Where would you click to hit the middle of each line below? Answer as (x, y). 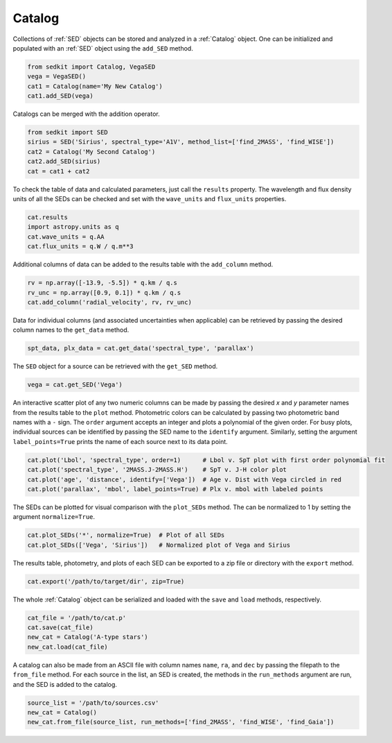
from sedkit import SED (68, 133)
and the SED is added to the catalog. (65, 684)
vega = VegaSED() (57, 77)
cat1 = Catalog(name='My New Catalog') (95, 86)
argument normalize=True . (54, 517)
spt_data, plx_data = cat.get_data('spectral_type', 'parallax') (141, 348)
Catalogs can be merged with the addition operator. (86, 114)
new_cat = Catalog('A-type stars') (88, 637)
